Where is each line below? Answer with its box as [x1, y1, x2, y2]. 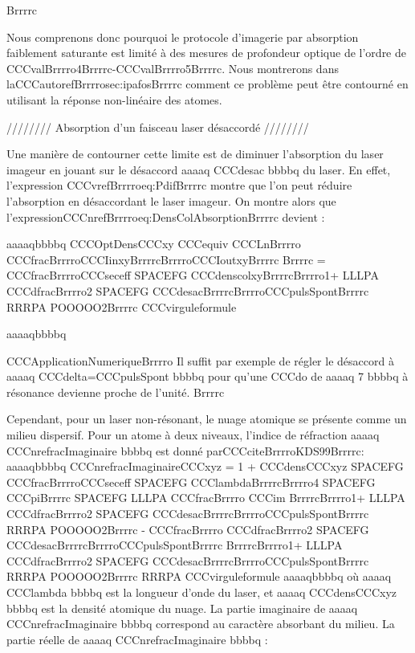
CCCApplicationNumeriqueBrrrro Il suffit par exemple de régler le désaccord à [6, 352, 394, 369]
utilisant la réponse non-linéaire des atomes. [6, 91, 222, 108]
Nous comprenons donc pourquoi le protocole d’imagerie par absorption [6, 28, 359, 45]
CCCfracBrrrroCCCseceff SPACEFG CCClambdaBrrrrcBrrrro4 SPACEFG [6, 473, 376, 490]
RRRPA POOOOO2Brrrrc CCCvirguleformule [6, 298, 237, 315]
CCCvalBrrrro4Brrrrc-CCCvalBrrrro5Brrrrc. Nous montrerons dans [6, 59, 339, 76]
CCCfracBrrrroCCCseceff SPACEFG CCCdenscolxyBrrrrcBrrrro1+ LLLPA [6, 267, 379, 284]
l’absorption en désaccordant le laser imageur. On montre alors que [6, 192, 336, 209]
